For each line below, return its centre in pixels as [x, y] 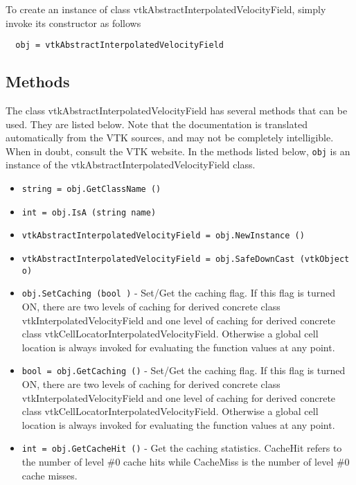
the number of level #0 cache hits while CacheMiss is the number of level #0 [186, 462]
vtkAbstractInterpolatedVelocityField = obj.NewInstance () [163, 236]
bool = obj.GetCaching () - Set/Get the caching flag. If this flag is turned [184, 370]
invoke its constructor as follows [73, 23]
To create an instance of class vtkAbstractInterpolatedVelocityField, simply [166, 9]
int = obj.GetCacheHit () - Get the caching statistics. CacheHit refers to [182, 448]
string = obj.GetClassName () [91, 189]
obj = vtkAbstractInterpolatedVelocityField [119, 45]
